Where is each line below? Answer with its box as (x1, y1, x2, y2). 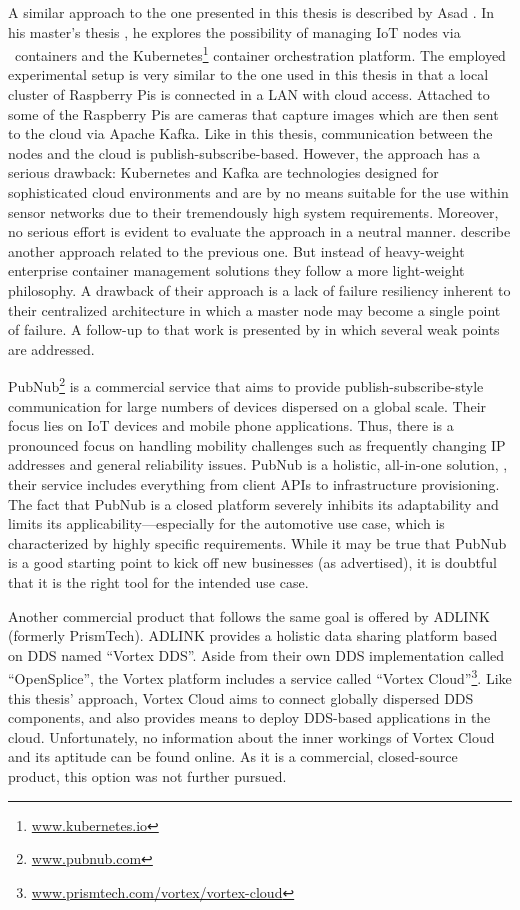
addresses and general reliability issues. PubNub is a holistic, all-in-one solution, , (8, 454, 508, 475)
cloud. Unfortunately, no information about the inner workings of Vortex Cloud (8, 726, 495, 747)
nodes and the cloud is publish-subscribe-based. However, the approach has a (8, 142, 480, 163)
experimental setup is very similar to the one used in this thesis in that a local (8, 64, 489, 85)
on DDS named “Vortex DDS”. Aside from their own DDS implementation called (8, 644, 505, 665)
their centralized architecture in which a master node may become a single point (8, 299, 501, 320)
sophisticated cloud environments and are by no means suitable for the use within (8, 182, 509, 202)
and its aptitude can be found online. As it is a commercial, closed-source (8, 746, 458, 767)
